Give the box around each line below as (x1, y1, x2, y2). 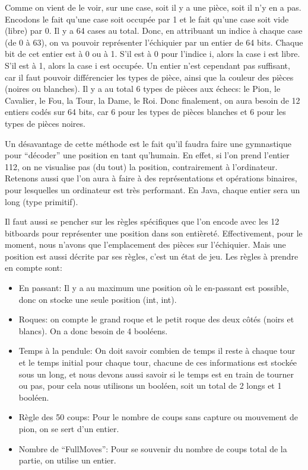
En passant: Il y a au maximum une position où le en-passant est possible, (18, 282, 289, 294)
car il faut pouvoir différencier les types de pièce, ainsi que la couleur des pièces (5, 71, 294, 83)
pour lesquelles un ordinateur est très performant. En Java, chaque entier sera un (5, 183, 300, 196)
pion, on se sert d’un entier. (18, 423, 119, 434)
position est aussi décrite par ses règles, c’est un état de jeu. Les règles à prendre (5, 250, 299, 262)
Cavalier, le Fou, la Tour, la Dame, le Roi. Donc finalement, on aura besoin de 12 (5, 94, 300, 106)
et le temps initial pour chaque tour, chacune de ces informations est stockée (18, 356, 297, 369)
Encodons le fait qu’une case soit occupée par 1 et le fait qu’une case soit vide (5, 12, 289, 25)
